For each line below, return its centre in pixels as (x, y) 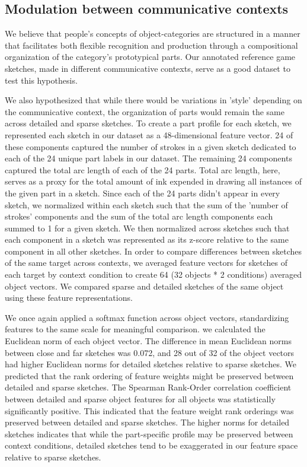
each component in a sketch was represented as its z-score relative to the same (147, 239)
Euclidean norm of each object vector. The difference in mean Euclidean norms (148, 341)
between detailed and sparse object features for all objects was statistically (140, 399)
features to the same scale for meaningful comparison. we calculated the (135, 329)
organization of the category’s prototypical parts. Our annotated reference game (150, 57)
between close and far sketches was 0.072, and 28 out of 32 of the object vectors (150, 352)
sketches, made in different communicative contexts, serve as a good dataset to (148, 68)
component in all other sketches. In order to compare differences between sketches (153, 251)
